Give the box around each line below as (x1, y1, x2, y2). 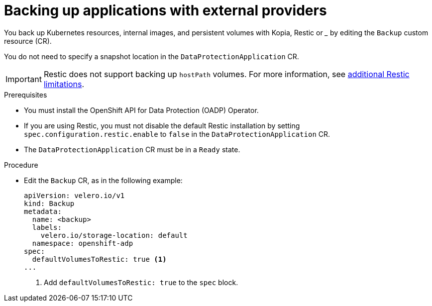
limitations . (43, 79, 85, 89)
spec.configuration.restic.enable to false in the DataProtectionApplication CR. (24, 129, 330, 138)
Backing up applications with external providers (4, 2, 327, 19)
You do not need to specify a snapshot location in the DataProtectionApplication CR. (4, 52, 299, 61)
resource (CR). (4, 36, 52, 45)
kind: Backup (24, 199, 75, 207)
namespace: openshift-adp (32, 239, 133, 247)
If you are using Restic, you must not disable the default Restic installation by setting (24, 121, 300, 130)
